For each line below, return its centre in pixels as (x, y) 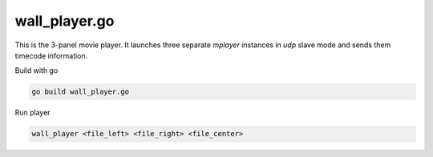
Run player (33, 113)
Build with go (36, 70)
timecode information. (51, 55)
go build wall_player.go (81, 92)
